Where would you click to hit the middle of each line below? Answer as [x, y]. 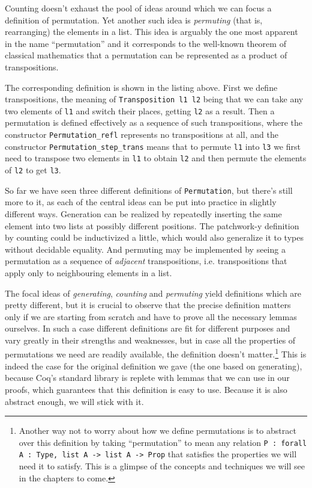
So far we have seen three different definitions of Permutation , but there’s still [149, 190]
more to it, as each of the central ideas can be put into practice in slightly [141, 202]
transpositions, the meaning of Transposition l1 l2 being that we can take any [154, 99]
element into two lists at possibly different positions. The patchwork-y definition [152, 225]
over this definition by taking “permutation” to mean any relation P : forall [163, 442]
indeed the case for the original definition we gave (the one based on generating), [154, 366]
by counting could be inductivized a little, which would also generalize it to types [154, 237]
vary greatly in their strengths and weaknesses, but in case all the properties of [150, 340]
